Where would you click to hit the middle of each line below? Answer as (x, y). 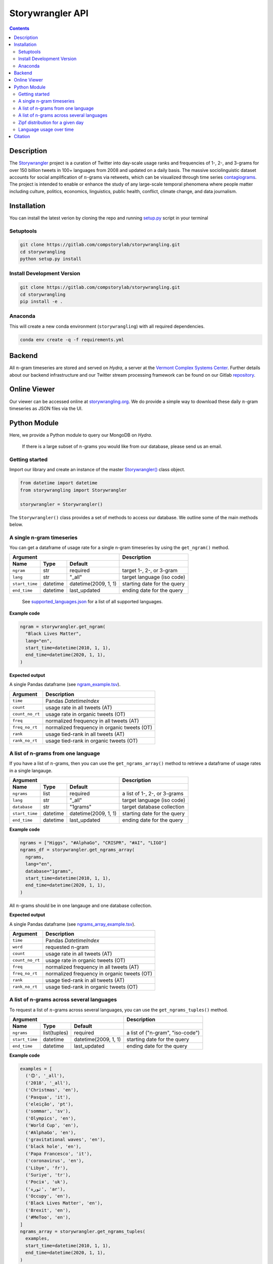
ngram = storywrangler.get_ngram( (63, 626)
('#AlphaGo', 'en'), (51, 1132)
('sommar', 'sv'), (48, 1111)
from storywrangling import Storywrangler (73, 490)
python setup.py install (51, 259)
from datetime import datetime (59, 483)
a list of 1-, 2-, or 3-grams (153, 794)
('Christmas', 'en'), (52, 1090)
